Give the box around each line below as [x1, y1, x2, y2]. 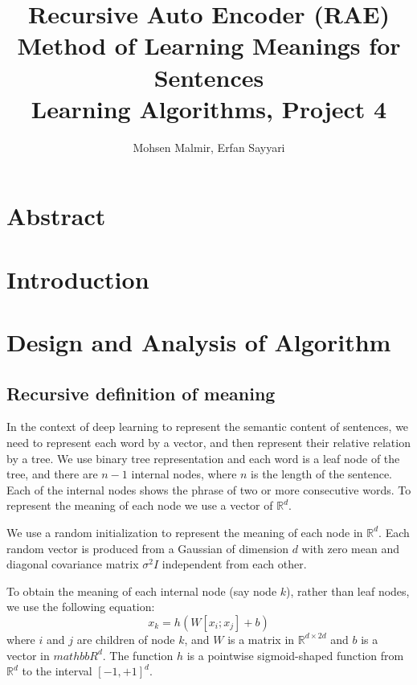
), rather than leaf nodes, [286, 582, 410, 599]
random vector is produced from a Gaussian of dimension [6, 539, 288, 556]
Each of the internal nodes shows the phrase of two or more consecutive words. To [6, 481, 411, 498]
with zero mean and [301, 539, 399, 556]
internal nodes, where [131, 466, 237, 482]
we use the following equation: [6, 598, 155, 615]
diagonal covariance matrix [6, 556, 139, 572]
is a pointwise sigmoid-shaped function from [186, 646, 404, 663]
